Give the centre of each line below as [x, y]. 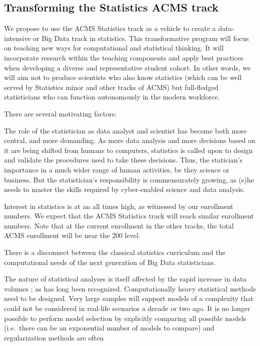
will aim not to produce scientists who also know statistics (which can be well [123, 77]
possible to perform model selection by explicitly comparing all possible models [125, 318]
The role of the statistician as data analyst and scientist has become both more [125, 130]
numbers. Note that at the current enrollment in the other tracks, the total [119, 225]
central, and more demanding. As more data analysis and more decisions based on [130, 140]
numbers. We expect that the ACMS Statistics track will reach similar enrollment [129, 216]
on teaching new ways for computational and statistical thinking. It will [114, 48]
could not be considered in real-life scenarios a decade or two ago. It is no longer [127, 308]
